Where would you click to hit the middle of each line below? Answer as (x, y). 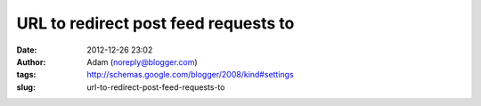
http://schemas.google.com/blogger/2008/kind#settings (190, 75)
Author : (31, 61)
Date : (27, 50)
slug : (26, 87)
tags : (26, 75)
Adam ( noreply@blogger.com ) (142, 61)
